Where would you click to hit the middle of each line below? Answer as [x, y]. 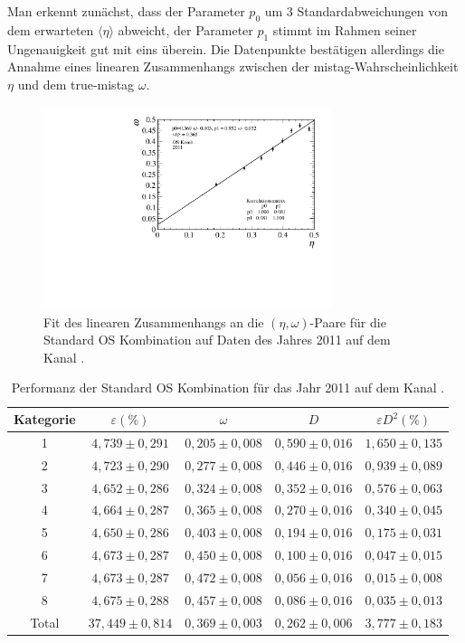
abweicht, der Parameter [185, 29]
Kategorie [45, 419]
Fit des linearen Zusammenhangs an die [154, 321]
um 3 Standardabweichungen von [356, 11]
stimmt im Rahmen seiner [345, 29]
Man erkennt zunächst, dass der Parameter [126, 11]
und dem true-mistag [76, 84]
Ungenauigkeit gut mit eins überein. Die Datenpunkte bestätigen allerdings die [226, 48]
